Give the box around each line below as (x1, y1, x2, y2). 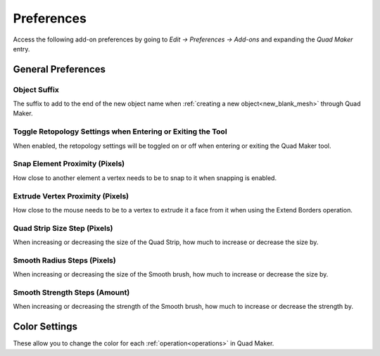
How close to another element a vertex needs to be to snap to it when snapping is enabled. (13, 173, 277, 182)
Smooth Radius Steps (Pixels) (13, 255, 116, 265)
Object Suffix (13, 84, 59, 94)
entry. (13, 44, 30, 53)
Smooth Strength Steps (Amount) (13, 287, 130, 297)
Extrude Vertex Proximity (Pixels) (13, 191, 129, 201)
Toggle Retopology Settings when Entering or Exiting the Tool (13, 127, 228, 136)
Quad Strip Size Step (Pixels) (13, 223, 113, 233)
